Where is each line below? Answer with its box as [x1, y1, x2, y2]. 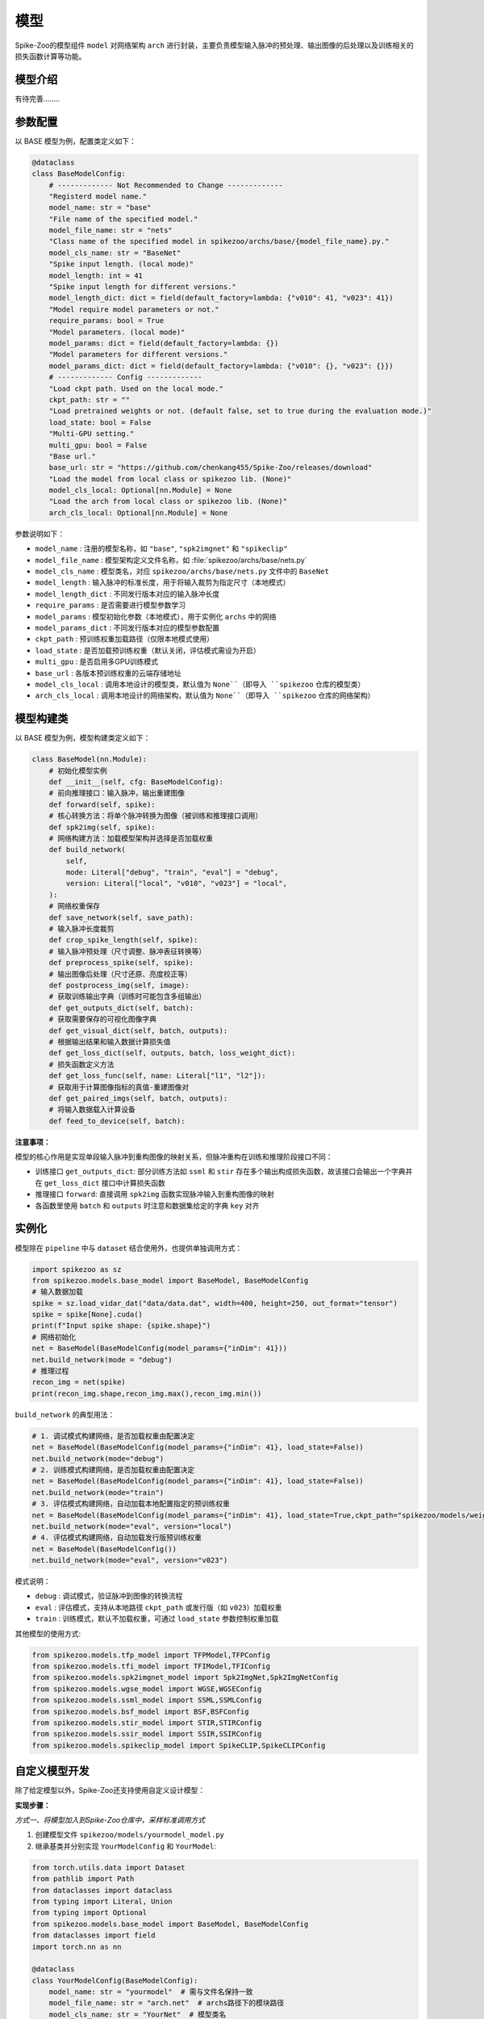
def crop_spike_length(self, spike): [48, 935, 198, 945]
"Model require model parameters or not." [48, 304, 219, 314]
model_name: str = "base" [48, 203, 152, 212]
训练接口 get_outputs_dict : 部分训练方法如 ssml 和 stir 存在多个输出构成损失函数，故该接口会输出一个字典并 [35, 1167, 413, 1177]
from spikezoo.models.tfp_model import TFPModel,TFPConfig [31, 1650, 270, 1660]
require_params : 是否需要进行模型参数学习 [35, 600, 186, 610]
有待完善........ [15, 94, 60, 103]
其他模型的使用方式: [15, 1628, 81, 1639]
